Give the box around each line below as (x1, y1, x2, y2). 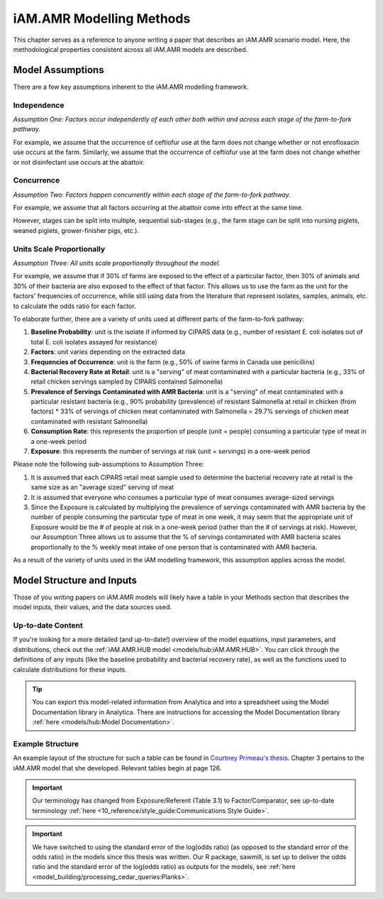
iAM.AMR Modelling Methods (13, 11, 191, 26)
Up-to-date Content (13, 621, 83, 630)
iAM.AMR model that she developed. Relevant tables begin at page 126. (13, 763, 222, 772)
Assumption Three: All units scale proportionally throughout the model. (13, 259, 221, 267)
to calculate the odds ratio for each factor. (13, 302, 136, 310)
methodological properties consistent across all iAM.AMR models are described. (13, 45, 248, 53)
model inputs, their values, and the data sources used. (13, 603, 172, 611)
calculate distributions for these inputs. (13, 665, 128, 674)
